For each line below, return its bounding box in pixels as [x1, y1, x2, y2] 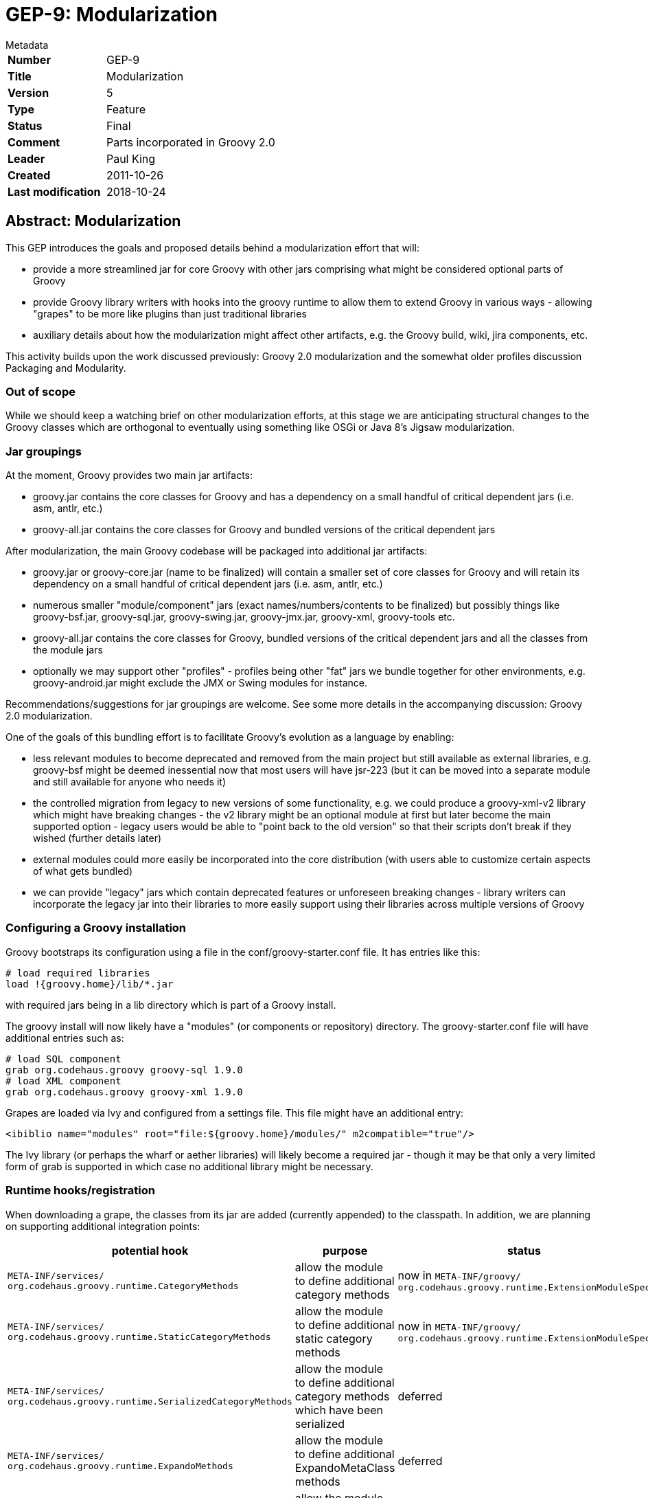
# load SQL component [5, 1053, 121, 1064]
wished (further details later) [33, 832, 162, 845]
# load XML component [5, 1075, 121, 1086]
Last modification [8, 184, 101, 199]
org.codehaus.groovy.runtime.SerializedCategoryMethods [8, 1396, 292, 1407]
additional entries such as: [5, 1031, 124, 1044]
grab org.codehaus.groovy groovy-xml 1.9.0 [5, 1086, 243, 1097]
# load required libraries [5, 967, 150, 979]
